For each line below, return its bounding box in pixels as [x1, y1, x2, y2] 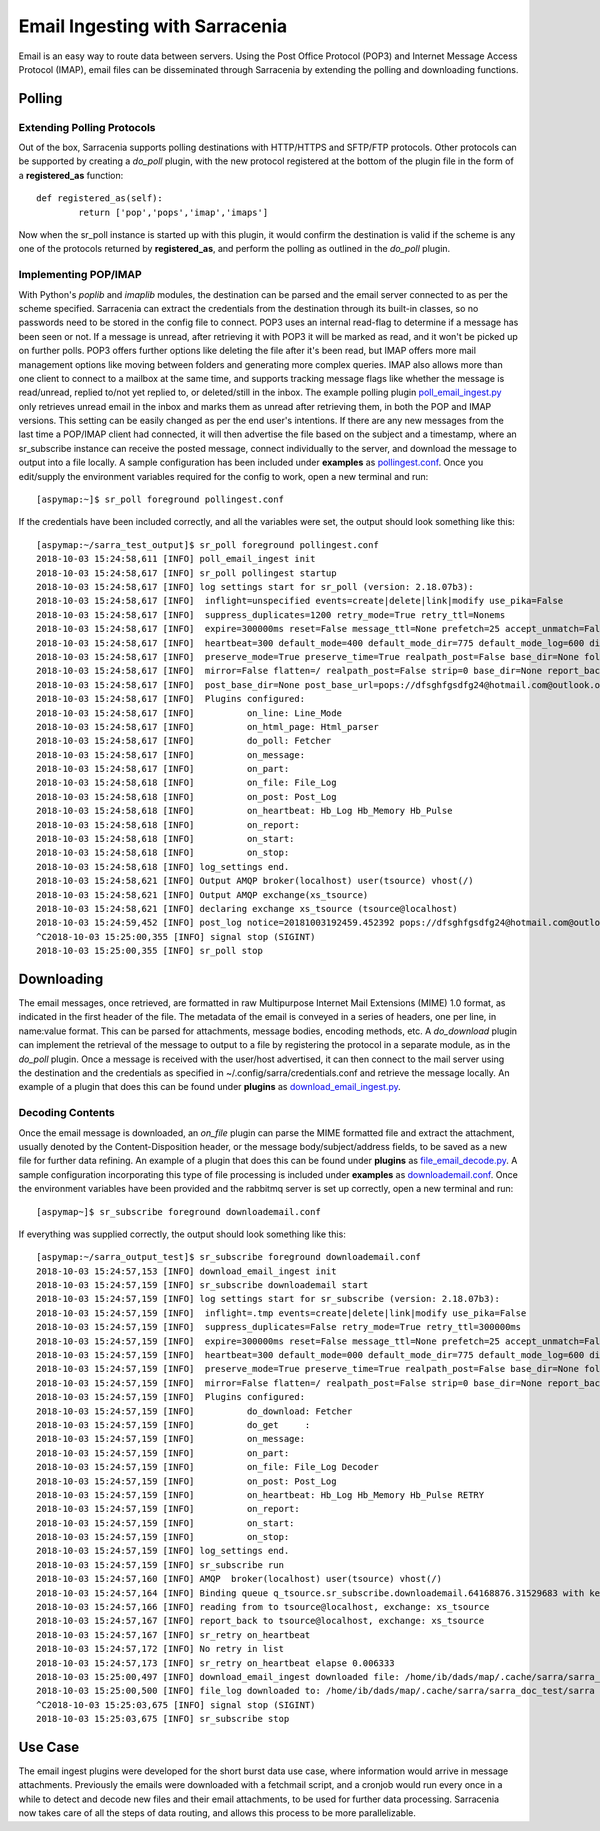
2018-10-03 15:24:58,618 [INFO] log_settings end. [36, 861, 290, 872]
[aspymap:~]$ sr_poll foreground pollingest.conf [36, 494, 285, 505]
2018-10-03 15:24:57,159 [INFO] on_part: [36, 1447, 290, 1459]
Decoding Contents [18, 1106, 115, 1120]
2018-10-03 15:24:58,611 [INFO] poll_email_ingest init [36, 553, 316, 565]
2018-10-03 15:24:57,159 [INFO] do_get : [36, 1419, 311, 1430]
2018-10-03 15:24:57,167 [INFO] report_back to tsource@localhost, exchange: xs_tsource [36, 1615, 485, 1627]
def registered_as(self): [36, 193, 164, 204]
